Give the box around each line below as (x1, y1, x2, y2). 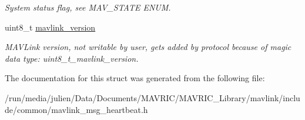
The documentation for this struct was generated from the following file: (5, 72, 265, 84)
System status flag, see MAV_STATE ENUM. (5, 1, 171, 13)
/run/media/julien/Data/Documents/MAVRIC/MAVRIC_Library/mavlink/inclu (5, 91, 300, 104)
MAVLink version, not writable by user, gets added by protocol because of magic (5, 41, 291, 53)
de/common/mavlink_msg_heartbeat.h (5, 103, 148, 115)
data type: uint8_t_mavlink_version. (5, 52, 139, 64)
